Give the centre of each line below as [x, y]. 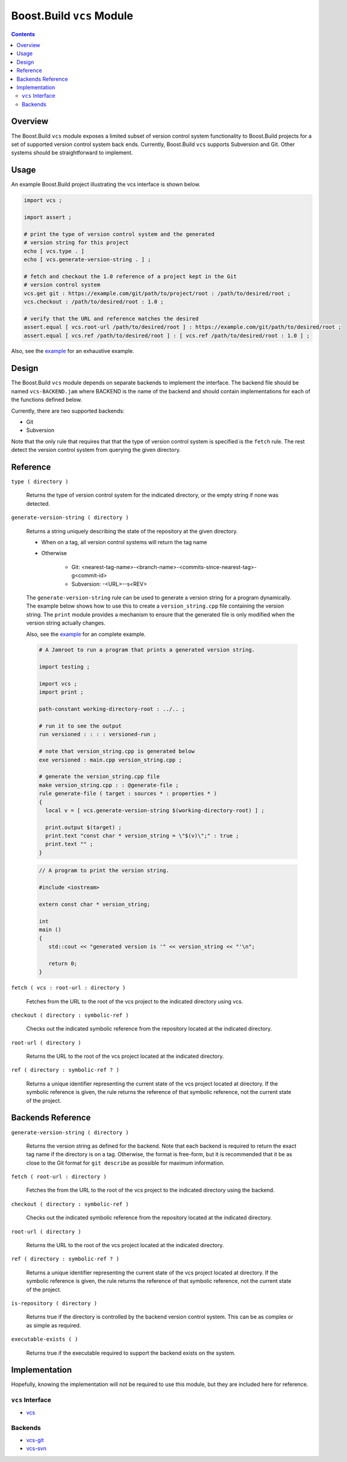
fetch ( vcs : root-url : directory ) [68, 988]
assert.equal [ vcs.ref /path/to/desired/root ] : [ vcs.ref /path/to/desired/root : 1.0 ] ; [167, 335]
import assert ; [48, 218]
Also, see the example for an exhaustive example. [73, 351]
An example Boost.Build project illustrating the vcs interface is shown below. [106, 185]
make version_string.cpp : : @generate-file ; [109, 785]
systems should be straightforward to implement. [72, 153]
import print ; [61, 692]
